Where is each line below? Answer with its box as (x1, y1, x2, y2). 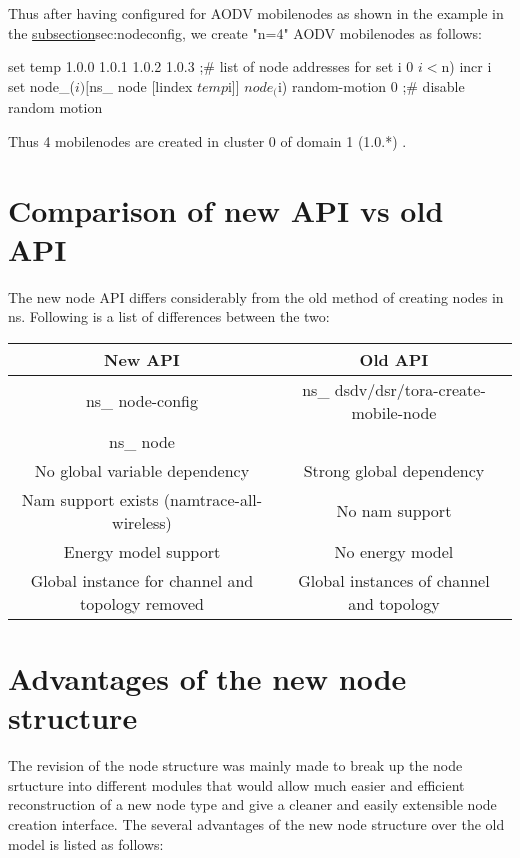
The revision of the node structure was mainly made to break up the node (8, 755, 463, 776)
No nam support (336, 499, 452, 523)
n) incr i (441, 56, 492, 77)
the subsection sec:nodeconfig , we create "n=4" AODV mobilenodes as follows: (8, 22, 482, 43)
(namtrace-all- (163, 487, 263, 511)
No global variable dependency (34, 458, 250, 482)
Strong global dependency (303, 458, 485, 482)
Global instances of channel (298, 568, 490, 592)
